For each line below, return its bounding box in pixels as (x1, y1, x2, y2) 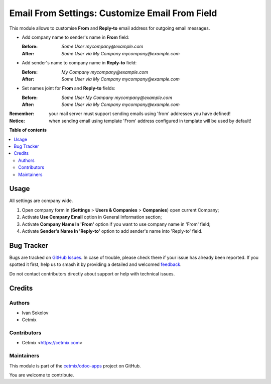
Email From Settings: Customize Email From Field (9, 8, 217, 19)
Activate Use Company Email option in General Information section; (22, 214, 163, 220)
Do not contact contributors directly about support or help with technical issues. (9, 270, 175, 276)
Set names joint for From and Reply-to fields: (22, 85, 115, 91)
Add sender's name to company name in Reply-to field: (22, 60, 137, 66)
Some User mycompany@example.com (61, 43, 144, 50)
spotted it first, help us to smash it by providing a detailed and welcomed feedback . (9, 261, 182, 267)
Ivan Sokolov (22, 310, 49, 316)
